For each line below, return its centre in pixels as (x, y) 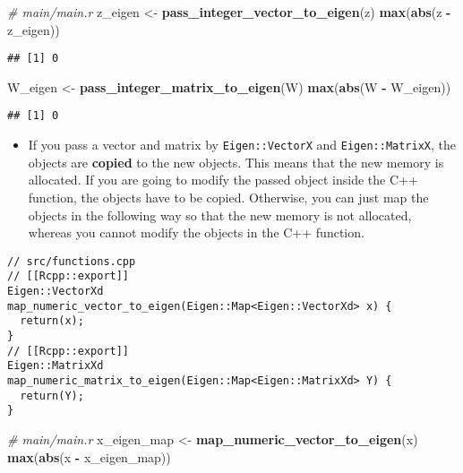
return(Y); (52, 396)
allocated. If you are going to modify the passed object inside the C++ (223, 180)
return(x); (52, 321)
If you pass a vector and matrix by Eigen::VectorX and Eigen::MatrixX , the (242, 145)
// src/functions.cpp (72, 261)
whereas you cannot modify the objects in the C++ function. (196, 232)
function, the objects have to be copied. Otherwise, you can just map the (228, 197)
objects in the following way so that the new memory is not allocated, (220, 215)
